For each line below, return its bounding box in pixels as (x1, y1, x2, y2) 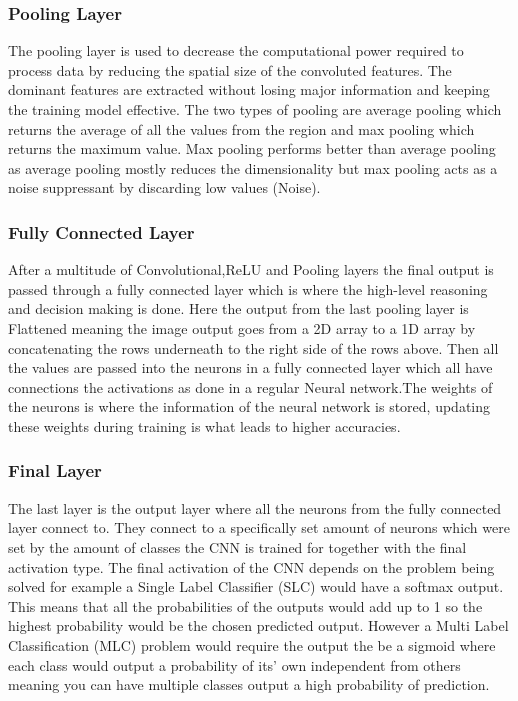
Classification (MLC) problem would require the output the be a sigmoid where (8, 634, 496, 655)
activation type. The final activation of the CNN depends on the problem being (8, 556, 495, 577)
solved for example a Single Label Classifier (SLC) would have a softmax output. (8, 576, 504, 597)
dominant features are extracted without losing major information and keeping (8, 79, 490, 100)
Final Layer (8, 458, 102, 483)
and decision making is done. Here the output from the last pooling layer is (8, 298, 469, 319)
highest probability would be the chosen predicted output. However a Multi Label (8, 615, 509, 636)
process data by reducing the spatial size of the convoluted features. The (8, 59, 452, 80)
